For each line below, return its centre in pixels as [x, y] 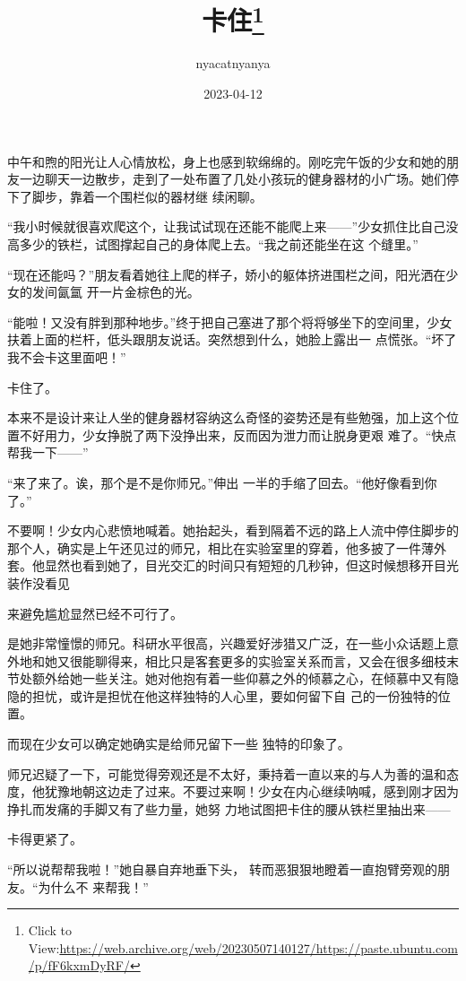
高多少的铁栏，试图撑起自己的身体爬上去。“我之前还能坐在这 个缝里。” [213, 244]
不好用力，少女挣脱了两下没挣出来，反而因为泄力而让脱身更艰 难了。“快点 [238, 434]
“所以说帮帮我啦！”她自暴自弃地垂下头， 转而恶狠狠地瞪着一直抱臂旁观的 [222, 869]
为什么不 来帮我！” [93, 886]
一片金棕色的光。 [149, 292]
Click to [50, 930]
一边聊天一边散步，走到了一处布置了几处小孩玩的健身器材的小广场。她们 [233, 179]
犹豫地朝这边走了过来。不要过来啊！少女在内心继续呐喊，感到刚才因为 [251, 791]
